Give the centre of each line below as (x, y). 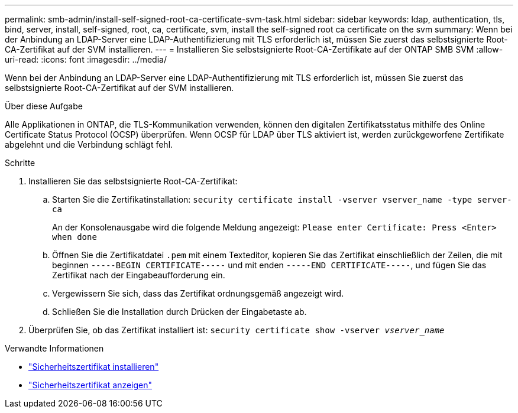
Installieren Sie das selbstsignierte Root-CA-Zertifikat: (133, 181)
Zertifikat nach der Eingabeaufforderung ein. (139, 275)
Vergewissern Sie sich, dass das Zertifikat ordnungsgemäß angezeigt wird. (198, 293)
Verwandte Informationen (54, 348)
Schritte (20, 163)
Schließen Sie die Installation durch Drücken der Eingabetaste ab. (179, 312)
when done (75, 237)
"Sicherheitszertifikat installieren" (94, 367)
